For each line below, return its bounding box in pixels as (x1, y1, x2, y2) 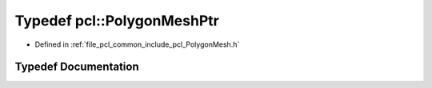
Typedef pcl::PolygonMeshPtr (14, 12, 219, 29)
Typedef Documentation (14, 60, 139, 74)
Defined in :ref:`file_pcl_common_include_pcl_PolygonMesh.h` (34, 40, 240, 49)
